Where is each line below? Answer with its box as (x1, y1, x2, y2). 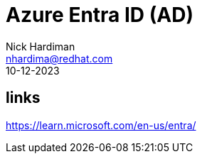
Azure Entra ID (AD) (6, 3, 193, 27)
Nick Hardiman (6, 40, 75, 53)
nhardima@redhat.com (6, 52, 113, 65)
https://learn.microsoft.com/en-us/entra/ (6, 119, 196, 131)
